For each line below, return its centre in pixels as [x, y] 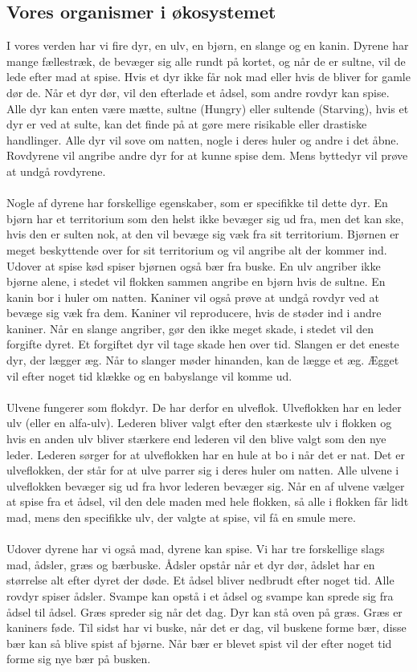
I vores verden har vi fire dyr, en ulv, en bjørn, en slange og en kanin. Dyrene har [208, 45]
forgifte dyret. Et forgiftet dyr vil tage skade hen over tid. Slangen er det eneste [203, 344]
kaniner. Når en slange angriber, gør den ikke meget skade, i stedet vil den [190, 328]
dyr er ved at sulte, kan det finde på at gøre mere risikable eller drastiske [187, 124]
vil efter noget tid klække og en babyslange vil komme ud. [149, 375]
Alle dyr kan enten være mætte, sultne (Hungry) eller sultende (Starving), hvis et [208, 108]
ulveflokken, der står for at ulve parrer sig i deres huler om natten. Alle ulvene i [203, 470]
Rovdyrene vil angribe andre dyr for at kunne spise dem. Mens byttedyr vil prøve [207, 155]
